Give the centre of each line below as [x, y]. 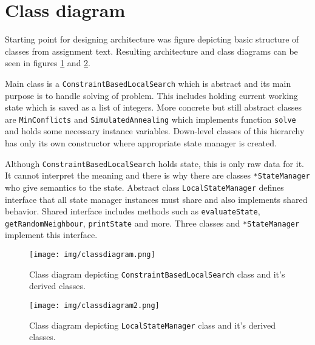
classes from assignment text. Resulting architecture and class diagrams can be [151, 51]
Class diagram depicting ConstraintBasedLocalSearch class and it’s [157, 274]
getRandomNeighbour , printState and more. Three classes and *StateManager [152, 223]
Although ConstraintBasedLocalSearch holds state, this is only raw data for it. [154, 163]
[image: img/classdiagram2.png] [94, 305]
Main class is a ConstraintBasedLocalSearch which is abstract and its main [148, 83]
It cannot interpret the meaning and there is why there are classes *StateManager [157, 175]
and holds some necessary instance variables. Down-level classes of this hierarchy [155, 131]
